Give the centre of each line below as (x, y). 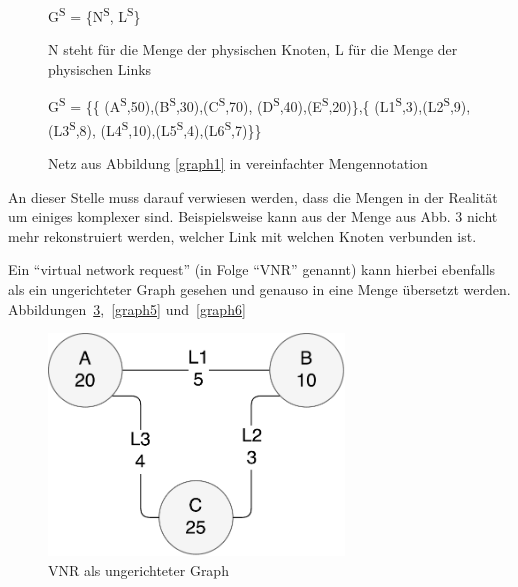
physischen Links (100, 68)
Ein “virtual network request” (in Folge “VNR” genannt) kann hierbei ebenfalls (252, 269)
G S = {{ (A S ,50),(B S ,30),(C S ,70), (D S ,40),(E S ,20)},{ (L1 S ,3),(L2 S (249, 105)
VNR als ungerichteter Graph (138, 570)
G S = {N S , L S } (94, 14)
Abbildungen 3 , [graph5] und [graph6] (127, 308)
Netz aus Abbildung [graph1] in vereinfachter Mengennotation (238, 162)
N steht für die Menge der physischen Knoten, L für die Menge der (253, 49)
